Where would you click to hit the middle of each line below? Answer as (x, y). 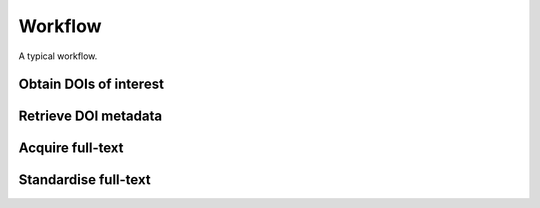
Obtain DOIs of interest (91, 84)
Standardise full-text (84, 180)
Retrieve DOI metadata (90, 116)
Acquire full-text (71, 148)
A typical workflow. (58, 56)
